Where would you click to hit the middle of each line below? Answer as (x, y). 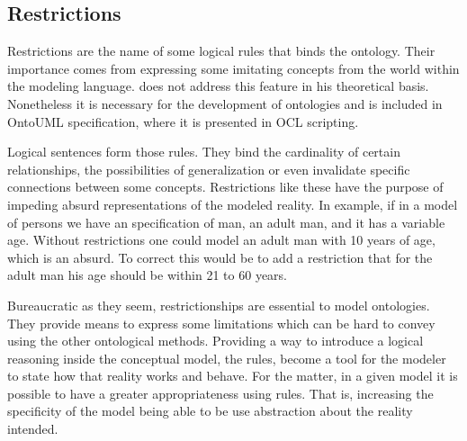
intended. (33, 429)
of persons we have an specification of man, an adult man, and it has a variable (226, 222)
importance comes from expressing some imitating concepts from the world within (233, 68)
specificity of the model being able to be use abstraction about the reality (210, 411)
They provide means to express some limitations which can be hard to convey (221, 323)
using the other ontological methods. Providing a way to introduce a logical (216, 341)
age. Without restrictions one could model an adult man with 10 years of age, (221, 240)
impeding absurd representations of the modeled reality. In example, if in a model (233, 204)
